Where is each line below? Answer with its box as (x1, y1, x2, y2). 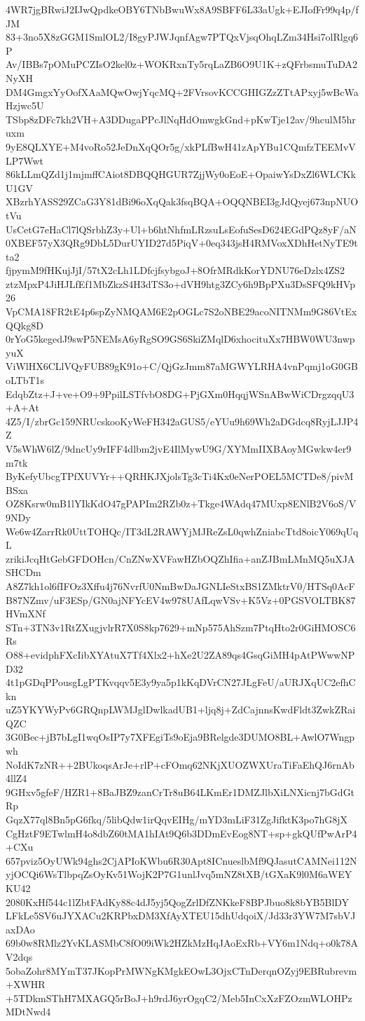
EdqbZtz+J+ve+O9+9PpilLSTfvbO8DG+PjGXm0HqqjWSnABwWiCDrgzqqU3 (6, 386, 354, 401)
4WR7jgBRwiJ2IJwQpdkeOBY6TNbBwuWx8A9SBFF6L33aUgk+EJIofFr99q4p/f (6, 2, 359, 16)
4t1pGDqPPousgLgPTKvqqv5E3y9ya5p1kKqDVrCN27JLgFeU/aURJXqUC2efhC (6, 675, 356, 690)
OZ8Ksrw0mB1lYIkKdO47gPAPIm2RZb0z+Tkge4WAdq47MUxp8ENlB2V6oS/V (6, 496, 357, 511)
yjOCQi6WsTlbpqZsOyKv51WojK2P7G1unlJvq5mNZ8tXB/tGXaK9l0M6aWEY (6, 867, 352, 882)
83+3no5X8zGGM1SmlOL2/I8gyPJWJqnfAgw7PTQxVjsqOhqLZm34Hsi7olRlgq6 (6, 29, 359, 44)
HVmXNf (6, 606, 46, 621)
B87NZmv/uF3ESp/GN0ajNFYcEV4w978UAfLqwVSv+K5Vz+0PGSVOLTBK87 (6, 592, 356, 607)
